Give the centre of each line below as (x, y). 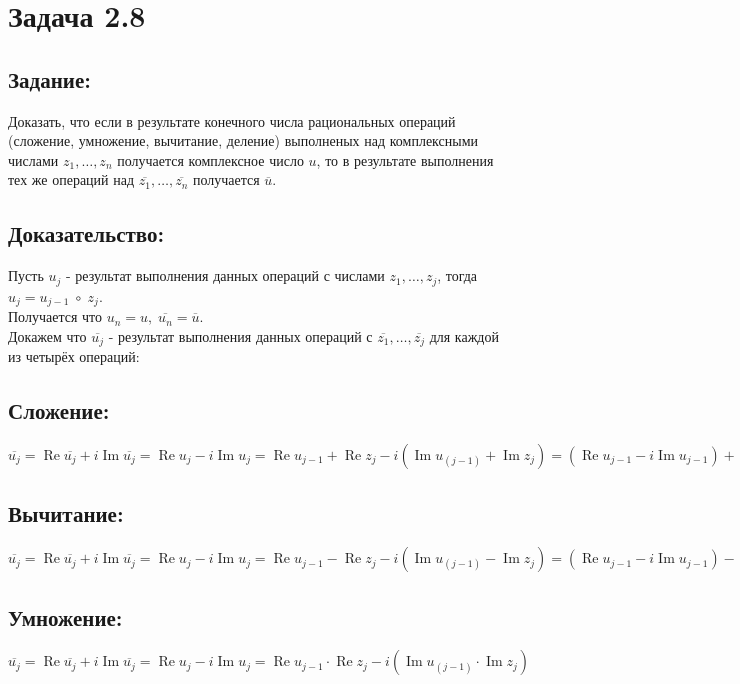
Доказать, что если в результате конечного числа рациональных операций (232, 120)
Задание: (49, 78)
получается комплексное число (210, 159)
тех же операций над (71, 179)
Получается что (55, 316)
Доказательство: (86, 233)
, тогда (457, 275)
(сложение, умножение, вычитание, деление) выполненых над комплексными (243, 140)
